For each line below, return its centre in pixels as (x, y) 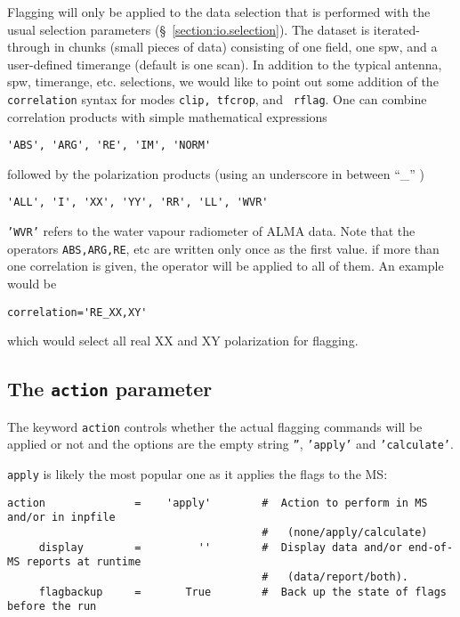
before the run (52, 607)
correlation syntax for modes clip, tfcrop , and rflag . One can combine (217, 98)
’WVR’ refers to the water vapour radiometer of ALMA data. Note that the (211, 231)
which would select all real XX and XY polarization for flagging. (183, 341)
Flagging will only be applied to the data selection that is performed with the (219, 12)
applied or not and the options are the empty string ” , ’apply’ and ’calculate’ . (230, 444)
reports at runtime (84, 562)
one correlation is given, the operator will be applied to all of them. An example (226, 266)
